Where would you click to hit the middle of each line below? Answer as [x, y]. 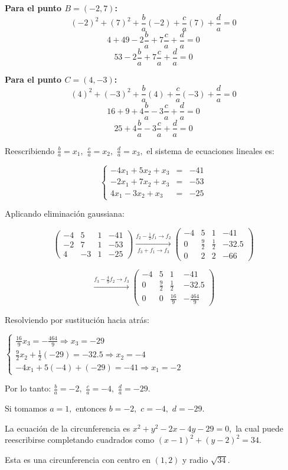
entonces [91, 408]
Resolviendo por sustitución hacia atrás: [77, 320]
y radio [195, 459]
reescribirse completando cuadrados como [80, 440]
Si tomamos [26, 408]
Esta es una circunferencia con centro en [78, 459]
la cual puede [260, 428]
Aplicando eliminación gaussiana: [65, 213]
